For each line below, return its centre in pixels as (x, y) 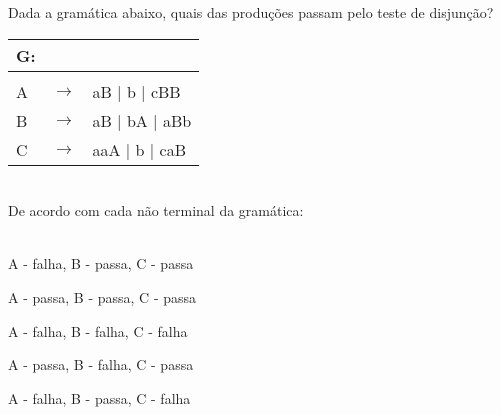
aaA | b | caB (139, 149)
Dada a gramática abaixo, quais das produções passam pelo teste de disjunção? (251, 12)
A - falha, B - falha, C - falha (98, 330)
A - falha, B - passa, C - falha (99, 397)
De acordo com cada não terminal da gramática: (156, 210)
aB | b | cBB (136, 91)
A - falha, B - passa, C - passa (101, 263)
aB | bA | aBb (142, 120)
